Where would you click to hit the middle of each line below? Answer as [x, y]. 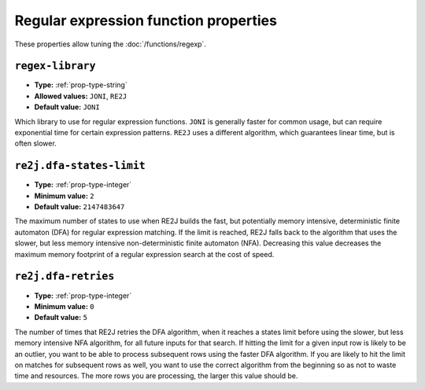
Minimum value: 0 [64, 306]
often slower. [35, 143]
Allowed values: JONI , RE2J [81, 96]
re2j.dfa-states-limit [80, 166]
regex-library [55, 66]
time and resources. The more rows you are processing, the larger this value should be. [156, 376]
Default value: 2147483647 [79, 207]
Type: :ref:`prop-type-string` [81, 85]
